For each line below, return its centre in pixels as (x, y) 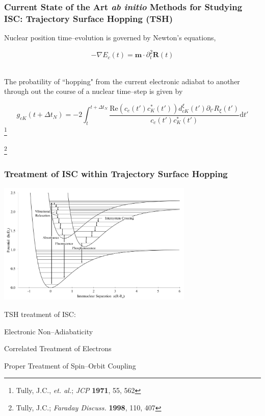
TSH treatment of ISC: (40, 314)
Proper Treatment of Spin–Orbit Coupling (70, 365)
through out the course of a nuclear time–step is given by (94, 91)
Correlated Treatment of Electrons (58, 348)
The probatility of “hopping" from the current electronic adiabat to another (122, 81)
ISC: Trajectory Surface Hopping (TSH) (89, 18)
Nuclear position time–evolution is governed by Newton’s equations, (110, 38)
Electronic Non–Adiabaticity (49, 331)
